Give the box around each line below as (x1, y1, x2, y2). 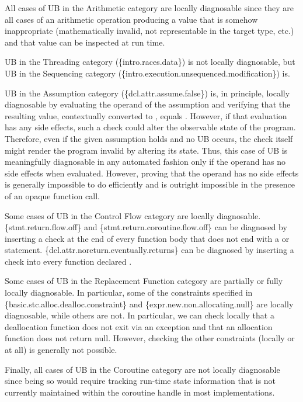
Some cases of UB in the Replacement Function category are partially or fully (5, 275, 283, 287)
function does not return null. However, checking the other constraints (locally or (5, 332, 295, 344)
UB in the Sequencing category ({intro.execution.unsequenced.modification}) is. (5, 67, 290, 79)
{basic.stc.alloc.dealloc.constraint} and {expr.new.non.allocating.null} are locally (5, 297, 294, 310)
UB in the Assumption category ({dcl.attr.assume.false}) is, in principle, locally (5, 86, 290, 99)
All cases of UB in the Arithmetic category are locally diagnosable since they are (5, 2, 294, 13)
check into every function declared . (5, 255, 132, 267)
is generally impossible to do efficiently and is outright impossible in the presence (5, 178, 295, 190)
